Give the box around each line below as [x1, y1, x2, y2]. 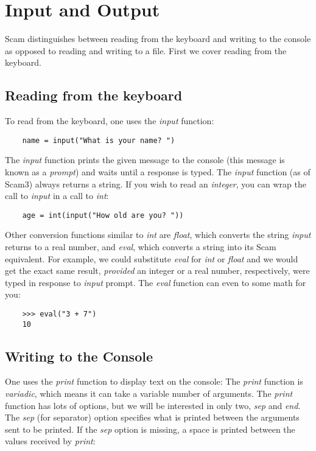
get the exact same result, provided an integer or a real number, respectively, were [5, 264, 310, 277]
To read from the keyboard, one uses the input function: [5, 114, 214, 127]
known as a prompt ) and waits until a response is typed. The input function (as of [5, 165, 311, 178]
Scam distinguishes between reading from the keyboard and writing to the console [5, 32, 311, 45]
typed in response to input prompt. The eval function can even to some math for [5, 276, 306, 288]
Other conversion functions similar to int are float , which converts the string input [5, 228, 311, 241]
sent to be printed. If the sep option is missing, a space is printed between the [5, 422, 295, 435]
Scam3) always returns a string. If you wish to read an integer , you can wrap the [5, 177, 306, 190]
